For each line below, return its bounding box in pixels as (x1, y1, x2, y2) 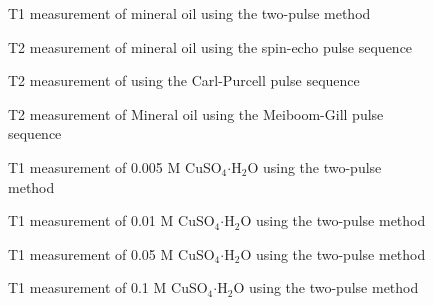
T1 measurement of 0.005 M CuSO (8, 156, 222, 177)
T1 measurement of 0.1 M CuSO (8, 277, 208, 298)
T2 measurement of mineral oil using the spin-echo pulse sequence (8, 36, 413, 57)
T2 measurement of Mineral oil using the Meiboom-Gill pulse (8, 103, 384, 124)
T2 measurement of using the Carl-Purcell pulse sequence (8, 70, 360, 91)
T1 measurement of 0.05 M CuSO (8, 243, 215, 264)
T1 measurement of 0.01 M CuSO (8, 210, 215, 231)
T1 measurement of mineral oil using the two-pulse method (8, 3, 371, 23)
